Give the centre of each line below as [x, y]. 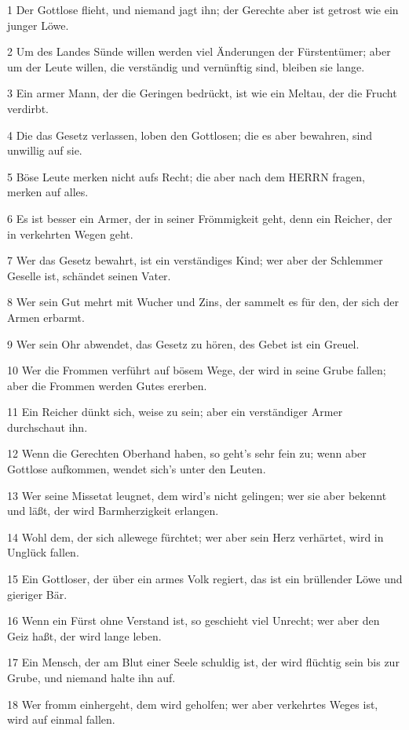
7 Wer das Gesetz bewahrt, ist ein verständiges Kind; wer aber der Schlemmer [195, 260]
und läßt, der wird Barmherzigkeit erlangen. [113, 511]
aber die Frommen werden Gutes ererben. [107, 385]
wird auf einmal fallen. [61, 719]
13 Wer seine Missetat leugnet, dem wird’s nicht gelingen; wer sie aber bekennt [197, 495]
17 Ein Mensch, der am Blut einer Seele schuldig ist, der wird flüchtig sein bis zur [203, 662]
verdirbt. [28, 108]
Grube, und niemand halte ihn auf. [91, 677]
